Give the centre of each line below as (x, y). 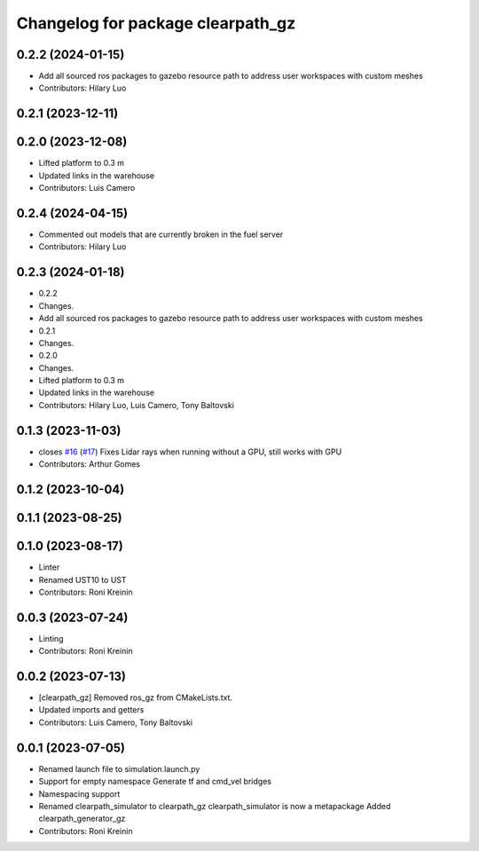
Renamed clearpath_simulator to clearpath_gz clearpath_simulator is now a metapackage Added (215, 806)
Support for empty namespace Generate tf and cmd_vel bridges (155, 782)
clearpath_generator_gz (82, 819)
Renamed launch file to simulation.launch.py (119, 768)
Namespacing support (79, 793)
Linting (51, 638)
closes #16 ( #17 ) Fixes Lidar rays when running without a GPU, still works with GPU (190, 452)
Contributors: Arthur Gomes (90, 464)
